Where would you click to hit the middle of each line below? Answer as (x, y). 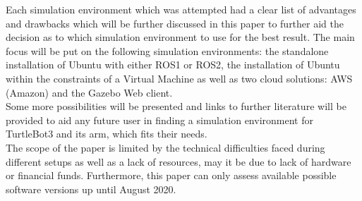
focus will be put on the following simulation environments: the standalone (167, 50)
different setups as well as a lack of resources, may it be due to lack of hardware (179, 161)
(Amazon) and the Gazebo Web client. (89, 92)
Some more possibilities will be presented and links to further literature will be (176, 106)
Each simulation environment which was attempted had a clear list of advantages (181, 9)
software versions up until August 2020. (91, 189)
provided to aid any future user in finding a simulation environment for (159, 120)
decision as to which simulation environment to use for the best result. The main (180, 37)
